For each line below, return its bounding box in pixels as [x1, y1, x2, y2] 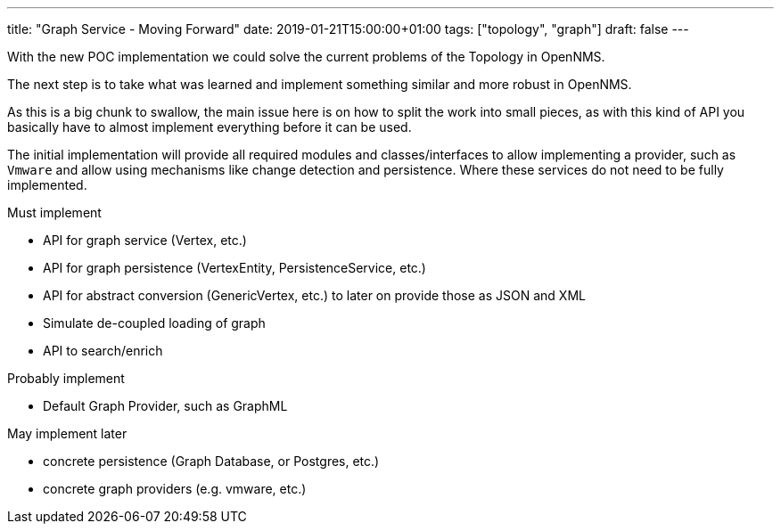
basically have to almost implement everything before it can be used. [7, 119, 412, 135]
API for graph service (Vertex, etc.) [43, 233, 247, 248]
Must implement [7, 205, 102, 220]
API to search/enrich [43, 343, 163, 358]
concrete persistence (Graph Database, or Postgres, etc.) [43, 453, 380, 469]
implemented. [7, 177, 87, 192]
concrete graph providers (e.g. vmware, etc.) [43, 481, 307, 496]
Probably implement [7, 371, 125, 386]
